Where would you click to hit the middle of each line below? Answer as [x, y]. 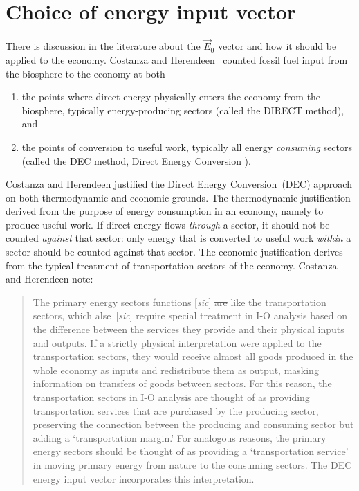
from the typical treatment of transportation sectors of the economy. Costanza [172, 265]
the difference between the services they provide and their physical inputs [188, 329]
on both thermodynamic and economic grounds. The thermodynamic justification [178, 197]
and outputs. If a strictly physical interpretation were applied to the [177, 342]
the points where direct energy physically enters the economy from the [171, 97]
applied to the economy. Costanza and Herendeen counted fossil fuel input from [177, 59]
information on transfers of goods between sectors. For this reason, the [182, 383]
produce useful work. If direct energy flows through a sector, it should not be [168, 224]
